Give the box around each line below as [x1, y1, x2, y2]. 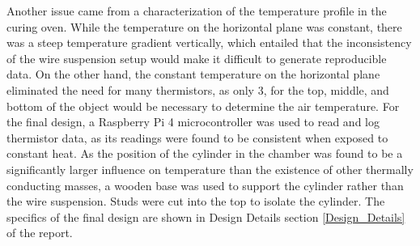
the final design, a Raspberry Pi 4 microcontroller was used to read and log [6, 113, 380, 130]
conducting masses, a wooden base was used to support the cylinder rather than [6, 176, 404, 193]
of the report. [6, 224, 73, 241]
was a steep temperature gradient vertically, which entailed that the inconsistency [6, 34, 412, 51]
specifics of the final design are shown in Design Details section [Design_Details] [6, 208, 405, 225]
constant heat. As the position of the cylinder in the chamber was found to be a [6, 145, 403, 162]
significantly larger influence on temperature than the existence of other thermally [6, 160, 414, 177]
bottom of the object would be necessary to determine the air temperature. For [6, 97, 400, 114]
